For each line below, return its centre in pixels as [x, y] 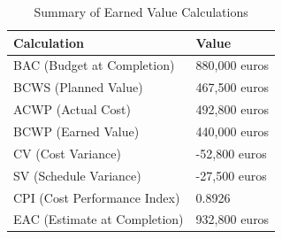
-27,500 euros [231, 175]
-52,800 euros [231, 153]
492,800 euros [232, 109]
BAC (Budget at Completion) [94, 65]
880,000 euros [232, 65]
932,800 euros [232, 219]
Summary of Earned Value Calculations [141, 12]
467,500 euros [232, 87]
